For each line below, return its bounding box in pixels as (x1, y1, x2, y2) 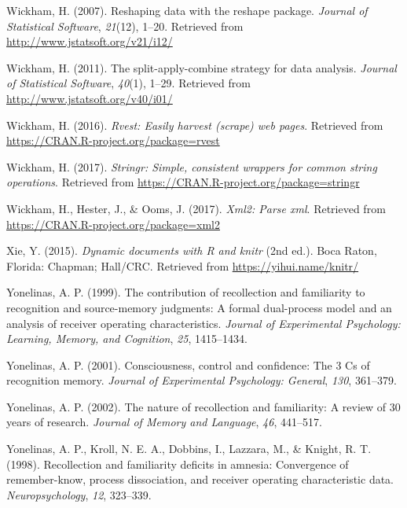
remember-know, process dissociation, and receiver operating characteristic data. (6, 471, 394, 488)
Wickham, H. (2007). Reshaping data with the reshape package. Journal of (6, 2, 368, 18)
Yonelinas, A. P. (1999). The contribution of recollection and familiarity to (6, 284, 365, 300)
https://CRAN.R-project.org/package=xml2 (6, 215, 221, 232)
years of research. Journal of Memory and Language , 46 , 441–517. (6, 414, 322, 430)
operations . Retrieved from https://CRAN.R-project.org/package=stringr (6, 174, 360, 190)
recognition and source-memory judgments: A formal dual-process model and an (6, 299, 392, 315)
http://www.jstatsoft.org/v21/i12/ (6, 33, 173, 50)
